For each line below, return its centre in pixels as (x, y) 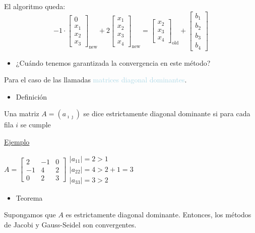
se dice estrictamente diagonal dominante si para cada (167, 113)
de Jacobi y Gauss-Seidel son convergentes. (70, 224)
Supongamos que (30, 215)
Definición (31, 96)
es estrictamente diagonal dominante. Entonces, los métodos (158, 215)
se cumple (36, 125)
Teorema (29, 197)
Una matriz (22, 113)
